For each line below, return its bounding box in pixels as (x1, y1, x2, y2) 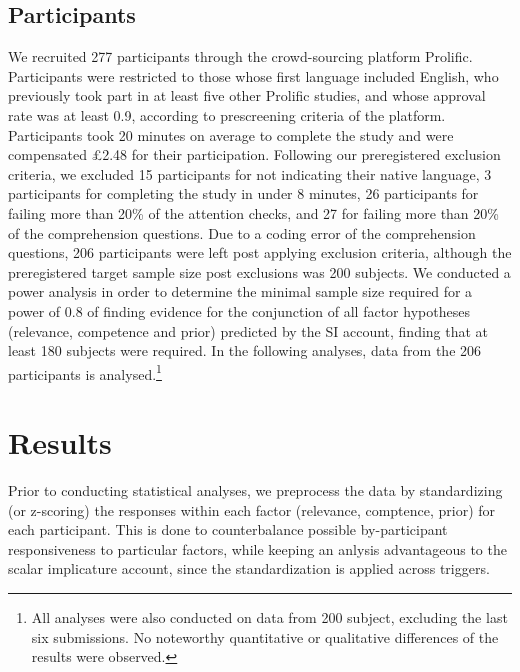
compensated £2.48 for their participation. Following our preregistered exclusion (8, 144, 501, 165)
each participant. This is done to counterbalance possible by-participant (8, 519, 448, 540)
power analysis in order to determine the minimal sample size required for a (8, 281, 473, 302)
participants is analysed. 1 (8, 360, 162, 384)
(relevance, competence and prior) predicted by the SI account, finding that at (8, 320, 489, 341)
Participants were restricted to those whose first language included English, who (8, 65, 499, 86)
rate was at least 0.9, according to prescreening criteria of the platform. (8, 104, 446, 125)
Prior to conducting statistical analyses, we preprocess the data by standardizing (8, 480, 503, 501)
